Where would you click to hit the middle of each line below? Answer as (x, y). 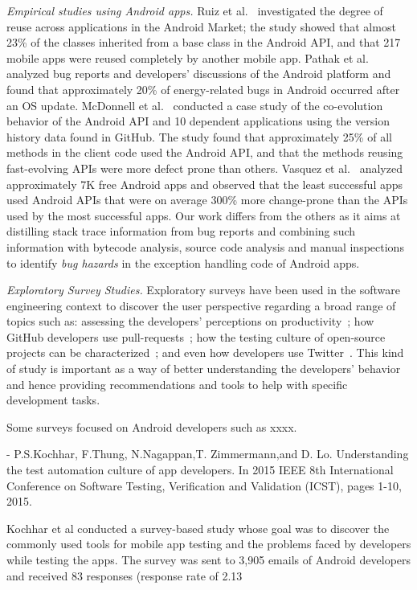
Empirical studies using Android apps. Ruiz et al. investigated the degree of (195, 10)
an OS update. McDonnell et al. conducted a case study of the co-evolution (195, 105)
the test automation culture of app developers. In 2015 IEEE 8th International (200, 470)
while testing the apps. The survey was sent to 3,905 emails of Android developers (209, 559)
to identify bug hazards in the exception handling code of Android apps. (183, 262)
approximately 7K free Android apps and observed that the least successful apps (205, 184)
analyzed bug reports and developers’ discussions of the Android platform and (199, 74)
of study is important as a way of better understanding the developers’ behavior (204, 369)
